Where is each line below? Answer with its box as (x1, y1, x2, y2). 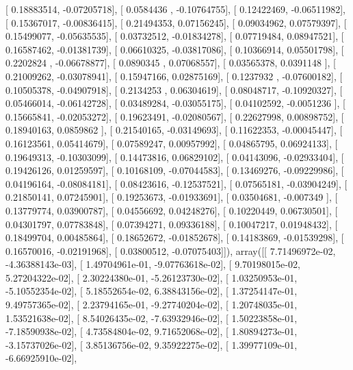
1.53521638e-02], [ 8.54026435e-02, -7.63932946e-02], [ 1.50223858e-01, (5, 310, 298, 325)
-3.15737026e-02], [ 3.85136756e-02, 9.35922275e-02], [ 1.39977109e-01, (5, 337, 298, 351)
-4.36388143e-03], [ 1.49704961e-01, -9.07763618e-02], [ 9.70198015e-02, (5, 257, 300, 271)
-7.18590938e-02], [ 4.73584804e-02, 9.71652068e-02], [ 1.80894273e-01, (5, 324, 298, 338)
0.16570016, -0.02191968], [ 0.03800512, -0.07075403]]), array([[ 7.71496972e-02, (5, 243, 336, 258)
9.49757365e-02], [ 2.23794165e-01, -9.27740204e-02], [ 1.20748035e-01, (5, 297, 298, 312)
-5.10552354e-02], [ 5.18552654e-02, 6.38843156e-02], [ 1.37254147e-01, (5, 284, 298, 298)
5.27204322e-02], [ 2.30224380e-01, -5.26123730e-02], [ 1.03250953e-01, (5, 270, 298, 284)
